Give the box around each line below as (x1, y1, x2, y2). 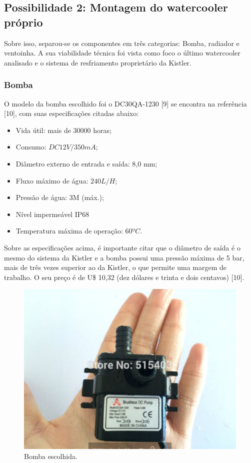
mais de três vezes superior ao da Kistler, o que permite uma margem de (4, 262, 227, 272)
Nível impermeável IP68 (15, 208, 89, 219)
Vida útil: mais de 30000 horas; (15, 124, 111, 135)
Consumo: (15, 141, 46, 152)
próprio (4, 14, 43, 29)
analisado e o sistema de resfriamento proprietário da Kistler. (4, 57, 191, 67)
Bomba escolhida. (24, 450, 77, 461)
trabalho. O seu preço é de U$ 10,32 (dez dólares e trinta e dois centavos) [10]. (4, 271, 244, 282)
